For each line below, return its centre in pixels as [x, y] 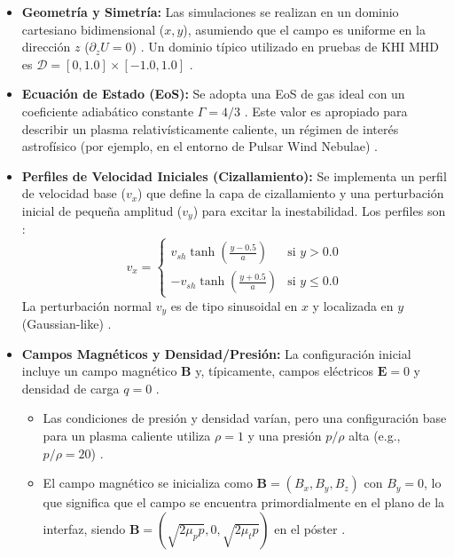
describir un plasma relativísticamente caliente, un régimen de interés [210, 128]
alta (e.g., [375, 435]
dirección [46, 47]
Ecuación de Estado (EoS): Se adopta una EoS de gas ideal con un [213, 94]
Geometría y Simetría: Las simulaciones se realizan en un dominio [210, 12]
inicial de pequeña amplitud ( [102, 210]
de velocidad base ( [74, 193]
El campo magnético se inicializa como [148, 483]
